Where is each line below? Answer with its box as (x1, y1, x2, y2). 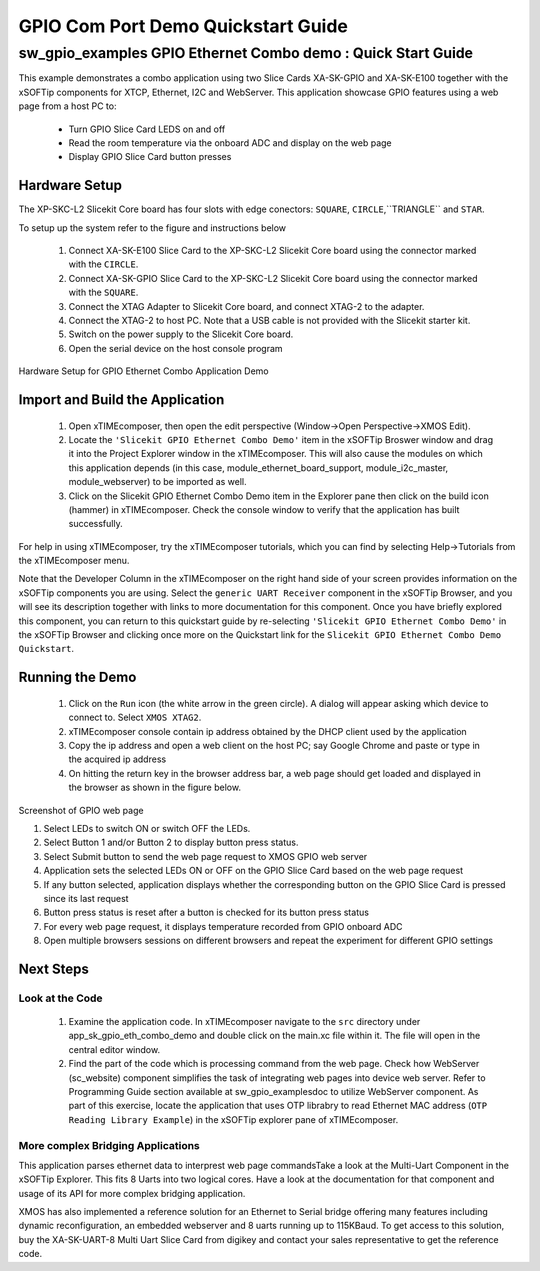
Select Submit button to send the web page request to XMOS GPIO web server (43, 850, 368, 862)
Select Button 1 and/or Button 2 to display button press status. (43, 836, 299, 849)
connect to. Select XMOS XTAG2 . (68, 711, 202, 724)
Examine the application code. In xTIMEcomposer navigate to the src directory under (68, 1016, 421, 1028)
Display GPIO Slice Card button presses (68, 151, 232, 163)
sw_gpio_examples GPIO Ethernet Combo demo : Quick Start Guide (18, 44, 474, 62)
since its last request (43, 892, 129, 904)
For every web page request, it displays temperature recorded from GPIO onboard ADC (43, 920, 403, 932)
